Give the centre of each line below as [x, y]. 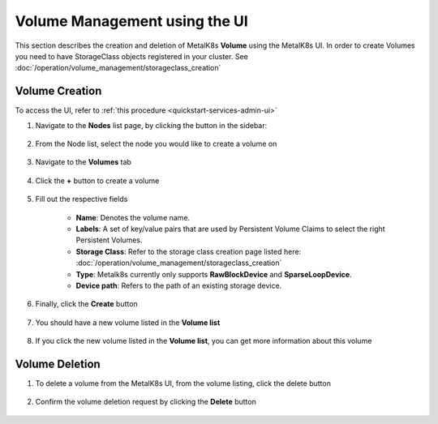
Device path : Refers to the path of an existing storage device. [179, 285]
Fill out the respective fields [82, 199]
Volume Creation [58, 91]
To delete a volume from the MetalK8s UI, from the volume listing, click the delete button [183, 383]
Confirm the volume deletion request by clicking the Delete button [146, 402]
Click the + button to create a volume [97, 180]
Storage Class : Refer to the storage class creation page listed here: [189, 251]
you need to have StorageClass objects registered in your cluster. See [132, 56]
